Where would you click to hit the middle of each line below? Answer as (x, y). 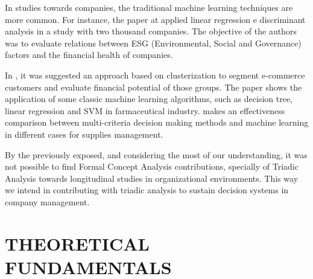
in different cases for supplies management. (84, 134)
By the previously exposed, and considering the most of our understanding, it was (156, 154)
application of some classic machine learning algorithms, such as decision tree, (149, 99)
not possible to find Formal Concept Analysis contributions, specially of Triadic (152, 166)
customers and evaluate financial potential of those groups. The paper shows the (153, 87)
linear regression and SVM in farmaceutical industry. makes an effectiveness (145, 110)
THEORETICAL (77, 243)
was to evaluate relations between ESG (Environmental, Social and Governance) (153, 43)
